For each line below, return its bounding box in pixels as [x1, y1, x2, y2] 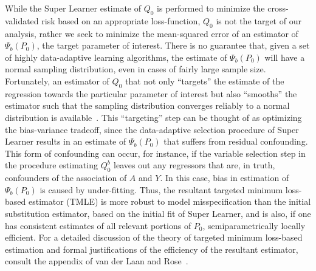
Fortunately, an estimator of [5, 74, 109, 87]
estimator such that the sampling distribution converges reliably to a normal [5, 99, 290, 112]
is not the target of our [216, 14, 301, 27]
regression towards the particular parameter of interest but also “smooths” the [5, 87, 297, 100]
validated [5, 14, 39, 27]
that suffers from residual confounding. [163, 135, 308, 148]
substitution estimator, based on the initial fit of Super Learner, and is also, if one [5, 207, 311, 219]
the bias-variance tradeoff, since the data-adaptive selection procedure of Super [5, 123, 299, 135]
